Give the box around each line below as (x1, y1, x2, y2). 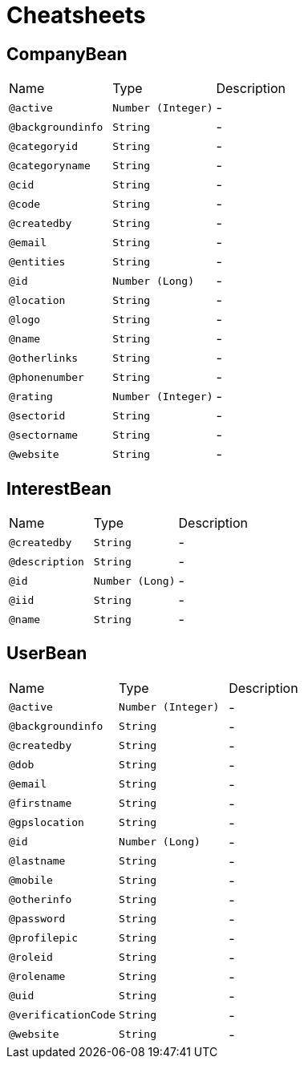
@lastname (9, 855, 66, 868)
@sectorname (9, 428, 79, 441)
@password (9, 913, 66, 925)
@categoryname (9, 159, 91, 172)
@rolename (9, 970, 66, 983)
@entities (9, 255, 66, 268)
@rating (9, 390, 53, 403)
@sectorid (9, 409, 66, 422)
